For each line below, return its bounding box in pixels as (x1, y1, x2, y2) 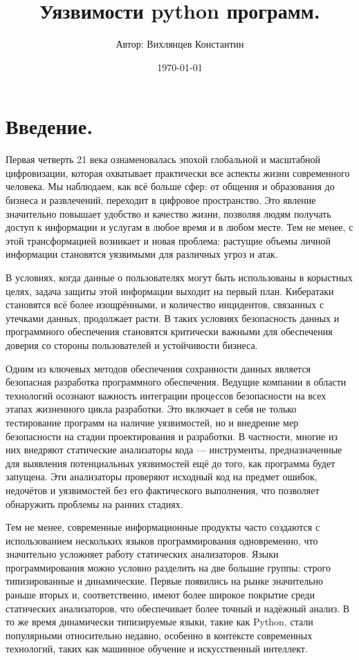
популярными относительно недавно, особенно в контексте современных (6, 628, 313, 642)
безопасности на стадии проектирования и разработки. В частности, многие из (6, 428, 338, 443)
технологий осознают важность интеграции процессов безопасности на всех (6, 388, 326, 402)
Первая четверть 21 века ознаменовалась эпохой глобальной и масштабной (6, 152, 321, 167)
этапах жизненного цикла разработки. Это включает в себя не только (6, 402, 297, 416)
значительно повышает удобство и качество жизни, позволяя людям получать (6, 206, 331, 220)
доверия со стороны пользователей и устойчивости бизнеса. (6, 337, 258, 352)
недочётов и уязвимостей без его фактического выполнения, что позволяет (6, 482, 320, 497)
